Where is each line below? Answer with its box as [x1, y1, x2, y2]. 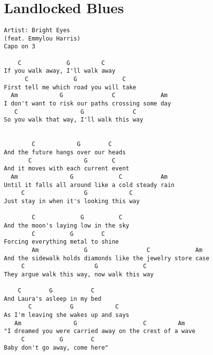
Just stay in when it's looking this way [4, 197, 140, 205]
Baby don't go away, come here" [4, 344, 108, 351]
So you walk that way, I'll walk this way [4, 116, 143, 124]
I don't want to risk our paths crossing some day [4, 100, 171, 107]
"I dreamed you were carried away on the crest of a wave [4, 328, 195, 335]
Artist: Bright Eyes [4, 27, 71, 34]
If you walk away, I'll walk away [4, 67, 116, 75]
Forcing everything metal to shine [4, 238, 119, 246]
